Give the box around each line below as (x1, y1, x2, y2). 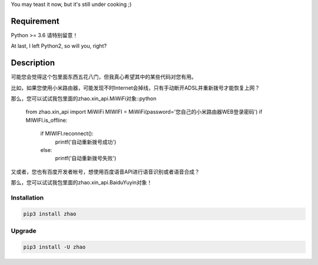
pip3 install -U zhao (23, 243, 86, 250)
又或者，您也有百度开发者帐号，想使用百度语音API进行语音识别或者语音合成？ (11, 168, 200, 175)
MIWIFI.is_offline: (25, 117, 68, 124)
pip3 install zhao (23, 210, 77, 217)
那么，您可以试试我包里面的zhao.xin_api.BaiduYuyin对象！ (11, 179, 153, 186)
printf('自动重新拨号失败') (55, 155, 117, 162)
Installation (11, 193, 44, 201)
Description (11, 58, 55, 68)
